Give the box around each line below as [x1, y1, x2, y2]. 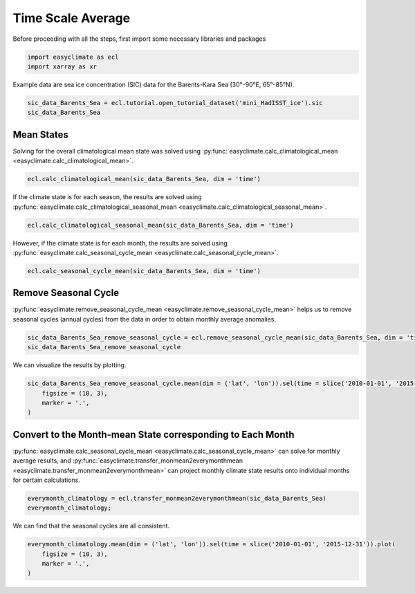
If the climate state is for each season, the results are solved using [12, 193, 202, 201]
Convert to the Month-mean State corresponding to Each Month [12, 429, 295, 440]
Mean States [12, 129, 69, 140]
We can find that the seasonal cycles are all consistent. [12, 522, 169, 530]
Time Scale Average [12, 10, 131, 26]
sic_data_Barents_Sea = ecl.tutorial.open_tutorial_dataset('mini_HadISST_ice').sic [27, 99, 323, 106]
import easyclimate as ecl [27, 53, 119, 61]
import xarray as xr [27, 62, 97, 71]
